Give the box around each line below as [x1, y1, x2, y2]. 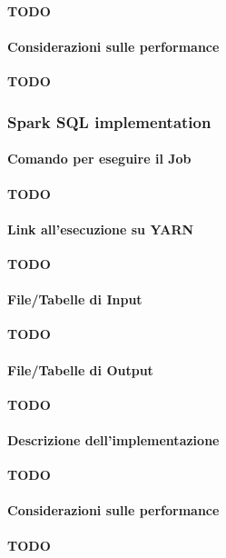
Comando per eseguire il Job [7, 149, 192, 168]
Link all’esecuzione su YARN [7, 219, 194, 238]
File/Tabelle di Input [7, 290, 142, 309]
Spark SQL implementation [7, 110, 211, 133]
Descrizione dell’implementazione [7, 430, 220, 449]
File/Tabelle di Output [7, 360, 153, 379]
